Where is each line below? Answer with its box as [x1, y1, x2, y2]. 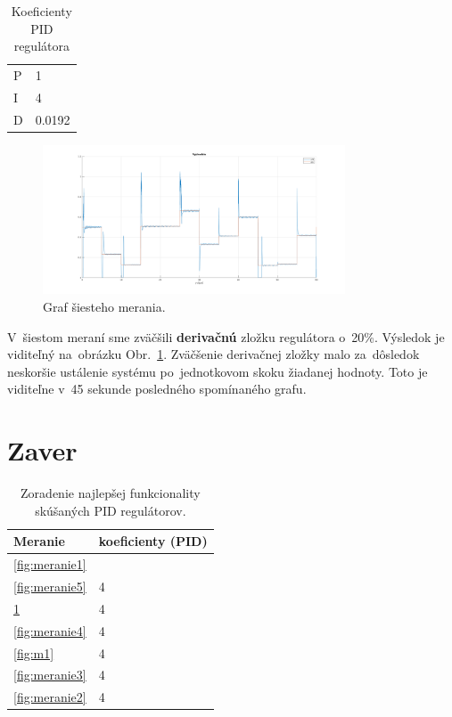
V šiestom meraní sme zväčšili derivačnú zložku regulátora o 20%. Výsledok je [7, 327, 445, 346]
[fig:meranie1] [13, 555, 86, 574]
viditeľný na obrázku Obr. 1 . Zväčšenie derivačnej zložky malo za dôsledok [7, 345, 420, 363]
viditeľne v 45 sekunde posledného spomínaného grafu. [7, 379, 307, 398]
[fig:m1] [13, 643, 54, 662]
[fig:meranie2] [13, 688, 86, 706]
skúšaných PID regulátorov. [35, 501, 186, 519]
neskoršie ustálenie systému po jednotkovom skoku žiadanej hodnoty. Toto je [7, 362, 428, 380]
